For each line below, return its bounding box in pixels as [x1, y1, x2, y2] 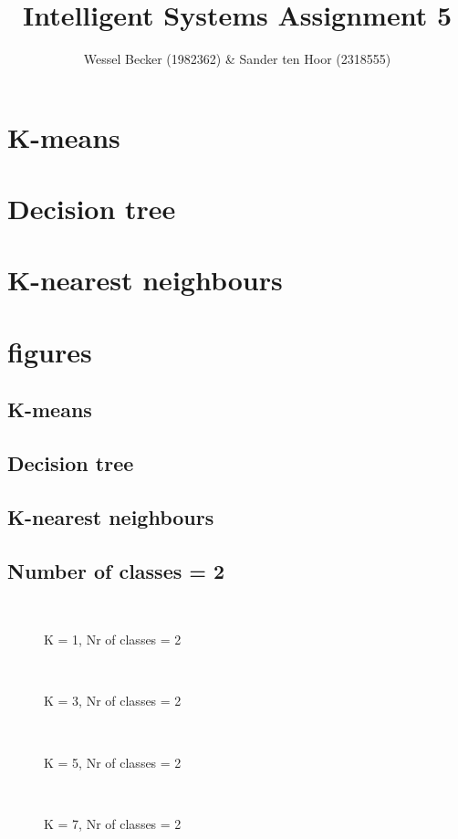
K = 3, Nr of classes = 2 [44, 691, 182, 710]
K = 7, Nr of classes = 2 [44, 813, 182, 833]
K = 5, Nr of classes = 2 [44, 752, 182, 771]
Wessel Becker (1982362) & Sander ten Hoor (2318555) [83, 49, 391, 68]
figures [7, 332, 92, 370]
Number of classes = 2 [7, 556, 225, 584]
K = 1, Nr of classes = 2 [44, 630, 182, 649]
